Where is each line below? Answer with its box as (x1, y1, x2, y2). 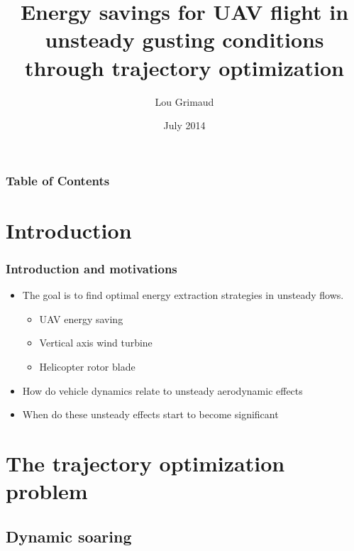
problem (6, 476, 88, 506)
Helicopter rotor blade (39, 359, 135, 373)
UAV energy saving (39, 311, 123, 326)
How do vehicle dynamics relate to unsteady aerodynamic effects (22, 383, 303, 398)
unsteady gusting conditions (45, 25, 324, 54)
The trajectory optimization (6, 448, 285, 477)
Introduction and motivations (6, 259, 177, 277)
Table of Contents (6, 171, 110, 189)
